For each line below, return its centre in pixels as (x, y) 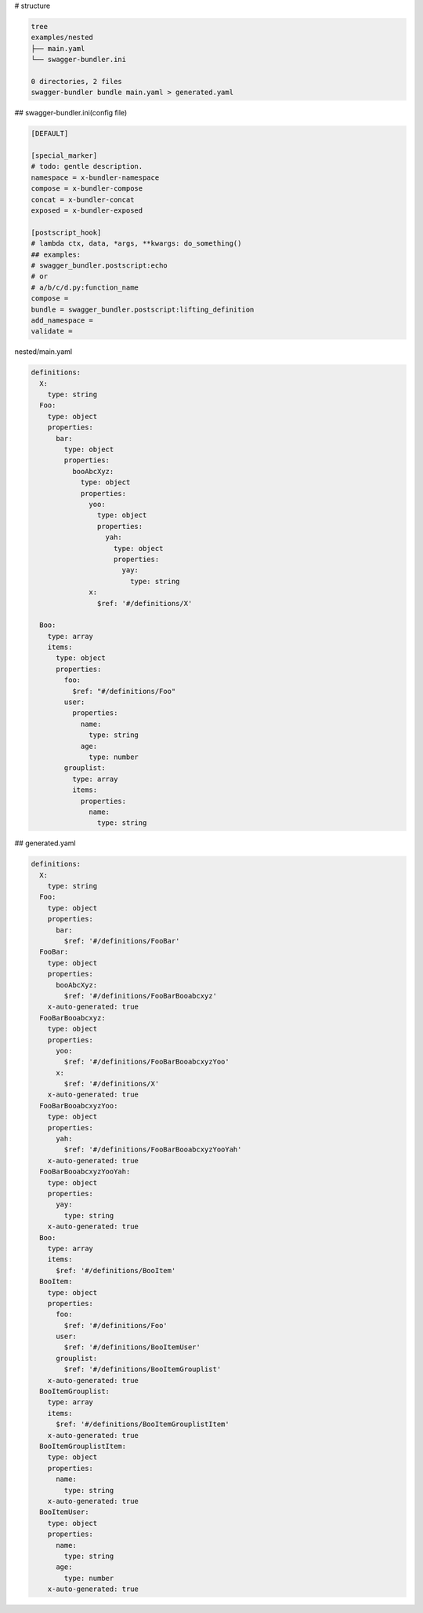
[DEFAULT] (50, 134)
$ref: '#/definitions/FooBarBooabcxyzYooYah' (153, 1150)
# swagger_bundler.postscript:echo (99, 265)
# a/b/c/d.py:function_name (85, 287)
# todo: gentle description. (87, 166)
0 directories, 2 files (77, 81)
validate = (52, 331)
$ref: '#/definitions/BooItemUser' (132, 1347)
